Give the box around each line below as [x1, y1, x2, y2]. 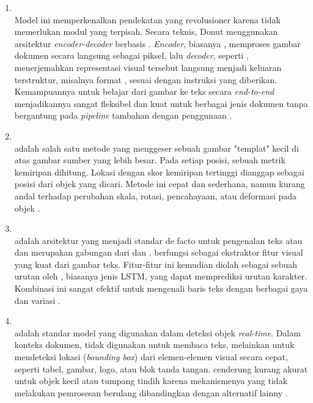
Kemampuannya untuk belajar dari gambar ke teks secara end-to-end [14, 85, 274, 98]
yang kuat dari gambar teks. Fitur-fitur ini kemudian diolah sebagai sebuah [14, 257, 298, 270]
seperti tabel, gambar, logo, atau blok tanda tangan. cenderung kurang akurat [14, 362, 308, 375]
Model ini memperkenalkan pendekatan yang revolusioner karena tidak [14, 13, 281, 26]
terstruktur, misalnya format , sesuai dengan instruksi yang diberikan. [14, 73, 278, 86]
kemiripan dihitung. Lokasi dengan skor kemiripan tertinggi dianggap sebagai [14, 165, 304, 178]
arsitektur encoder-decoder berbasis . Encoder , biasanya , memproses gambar [14, 37, 301, 50]
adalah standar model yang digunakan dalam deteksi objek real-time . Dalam [14, 326, 301, 339]
